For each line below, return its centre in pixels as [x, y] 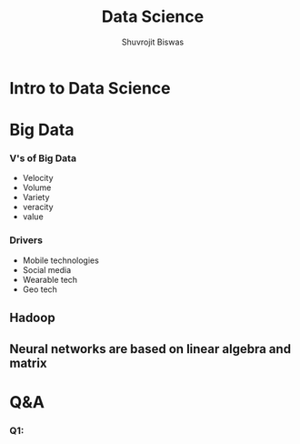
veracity [38, 207]
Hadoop [33, 318]
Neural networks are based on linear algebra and [150, 349]
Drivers [26, 240]
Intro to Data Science [90, 88]
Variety [36, 197]
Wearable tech [50, 279]
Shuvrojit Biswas [153, 42]
